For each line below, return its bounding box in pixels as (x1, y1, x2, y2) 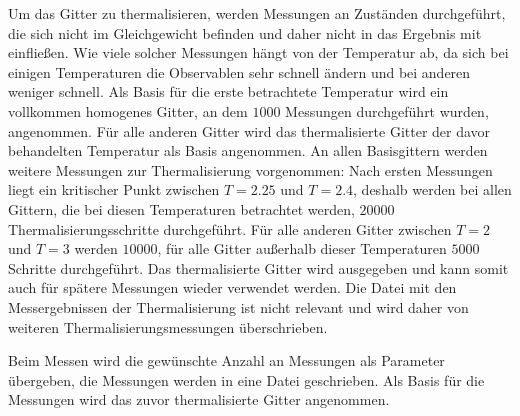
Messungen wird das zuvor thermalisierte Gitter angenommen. (8, 389, 390, 410)
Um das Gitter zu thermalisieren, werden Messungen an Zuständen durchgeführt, (8, 3, 506, 23)
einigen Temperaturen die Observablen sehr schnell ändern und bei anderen (8, 61, 471, 82)
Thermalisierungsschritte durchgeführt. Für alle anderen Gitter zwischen (8, 218, 452, 239)
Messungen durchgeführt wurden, (285, 100, 489, 121)
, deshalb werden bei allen (353, 179, 512, 200)
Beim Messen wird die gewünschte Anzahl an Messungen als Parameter (8, 350, 445, 371)
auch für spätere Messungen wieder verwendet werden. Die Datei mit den (8, 277, 457, 298)
